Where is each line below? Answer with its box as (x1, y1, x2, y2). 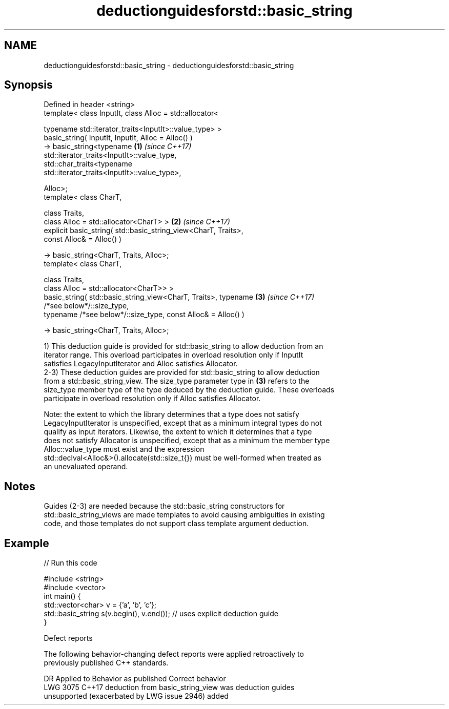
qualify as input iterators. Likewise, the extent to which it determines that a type (44, 427, 312, 436)
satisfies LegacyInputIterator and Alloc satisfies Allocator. (44, 359, 238, 368)
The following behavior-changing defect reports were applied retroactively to (44, 650, 304, 659)
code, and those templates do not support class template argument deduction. (44, 519, 309, 528)
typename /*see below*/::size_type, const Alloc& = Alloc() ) (44, 310, 244, 319)
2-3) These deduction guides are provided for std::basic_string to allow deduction (44, 368, 320, 377)
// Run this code (44, 558, 97, 568)
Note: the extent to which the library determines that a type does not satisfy (44, 410, 299, 419)
